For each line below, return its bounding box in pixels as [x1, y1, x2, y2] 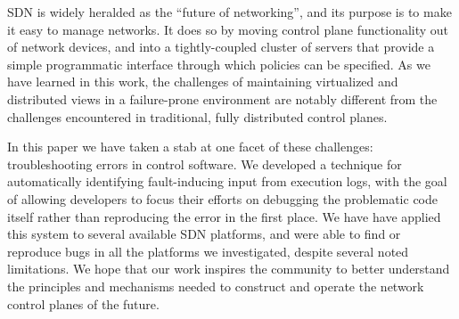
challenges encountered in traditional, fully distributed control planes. [7, 107, 388, 126]
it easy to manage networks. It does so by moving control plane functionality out [7, 20, 449, 38]
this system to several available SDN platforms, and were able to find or [7, 225, 401, 243]
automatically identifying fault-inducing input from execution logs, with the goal [7, 172, 447, 191]
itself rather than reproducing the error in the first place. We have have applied [7, 207, 441, 225]
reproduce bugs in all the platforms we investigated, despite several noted [7, 241, 409, 260]
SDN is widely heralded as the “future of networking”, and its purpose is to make [7, 3, 452, 20]
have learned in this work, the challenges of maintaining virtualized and [7, 72, 398, 91]
